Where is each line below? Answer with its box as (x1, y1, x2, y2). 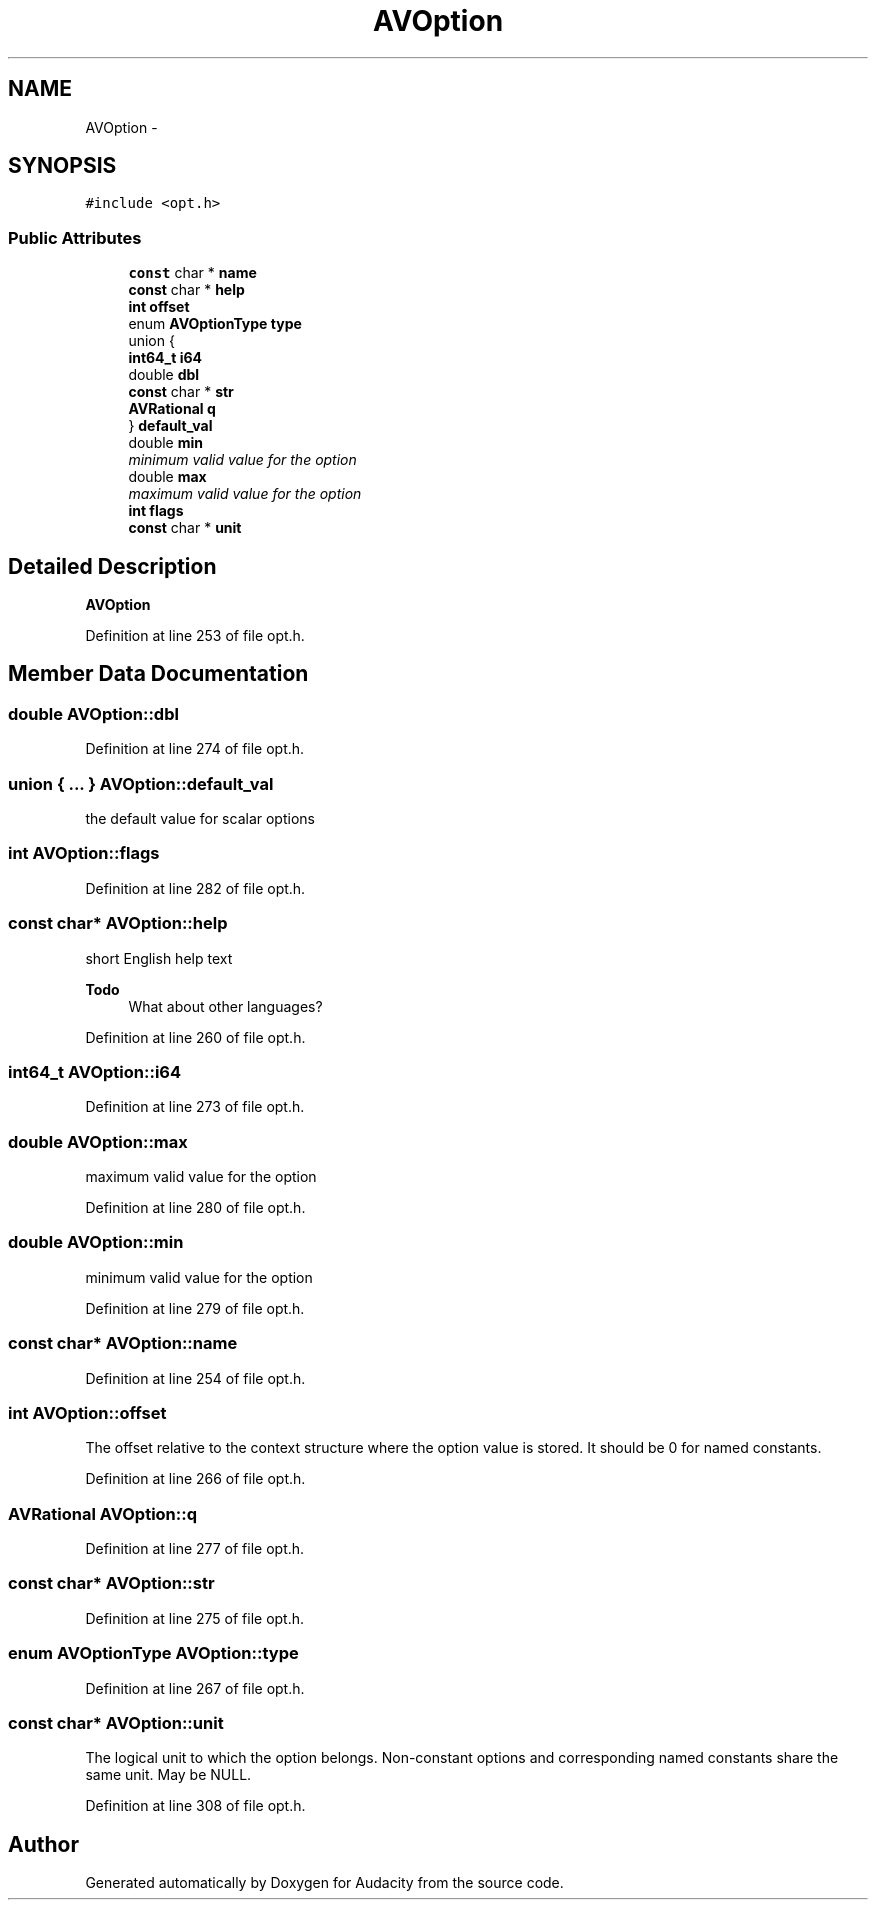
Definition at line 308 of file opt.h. (85, 1797, 306, 1815)
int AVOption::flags (8, 843, 160, 864)
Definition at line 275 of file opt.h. (85, 1609, 305, 1627)
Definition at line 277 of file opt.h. (85, 1540, 305, 1557)
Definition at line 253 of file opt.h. (85, 627, 305, 645)
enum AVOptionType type (128, 315, 302, 333)
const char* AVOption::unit (8, 1712, 224, 1733)
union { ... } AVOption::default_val (8, 773, 274, 794)
